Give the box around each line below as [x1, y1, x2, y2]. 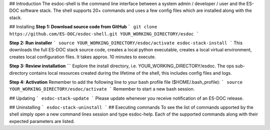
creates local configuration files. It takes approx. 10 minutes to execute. [9, 54, 156, 60]
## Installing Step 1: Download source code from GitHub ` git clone [9, 24, 157, 30]
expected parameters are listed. [9, 118, 75, 124]
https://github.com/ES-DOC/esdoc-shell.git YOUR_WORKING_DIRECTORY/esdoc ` [9, 31, 199, 37]
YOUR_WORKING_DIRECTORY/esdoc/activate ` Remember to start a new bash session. [9, 86, 195, 92]
